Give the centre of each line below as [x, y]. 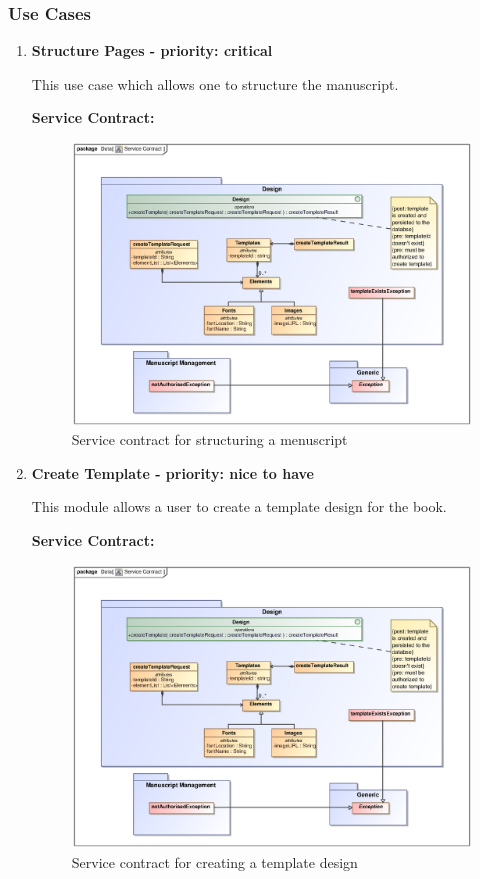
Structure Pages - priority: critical [152, 50]
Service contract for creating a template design [214, 861]
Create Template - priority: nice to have [172, 472]
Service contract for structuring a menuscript [209, 439]
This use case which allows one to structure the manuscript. [215, 83]
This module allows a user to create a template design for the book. [239, 506]
